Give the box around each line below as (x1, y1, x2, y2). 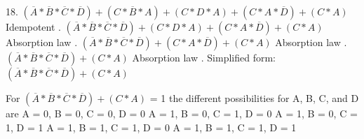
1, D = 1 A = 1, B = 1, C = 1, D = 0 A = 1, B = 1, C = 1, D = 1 (6, 119, 297, 134)
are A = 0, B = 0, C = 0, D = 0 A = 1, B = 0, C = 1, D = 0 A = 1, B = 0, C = (6, 106, 358, 120)
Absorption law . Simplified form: (132, 50, 276, 64)
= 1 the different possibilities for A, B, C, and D (149, 91, 359, 105)
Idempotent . (6, 20, 61, 34)
